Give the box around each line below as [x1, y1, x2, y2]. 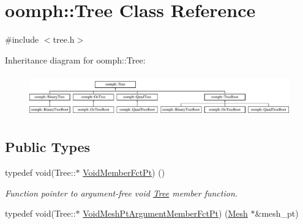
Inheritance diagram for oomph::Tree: [5, 53, 146, 66]
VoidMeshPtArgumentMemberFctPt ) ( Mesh [83, 207, 248, 220]
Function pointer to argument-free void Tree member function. [5, 186, 238, 199]
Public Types [5, 137, 91, 156]
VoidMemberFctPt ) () [83, 166, 165, 179]
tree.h [53, 33, 75, 46]
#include [5, 33, 39, 46]
